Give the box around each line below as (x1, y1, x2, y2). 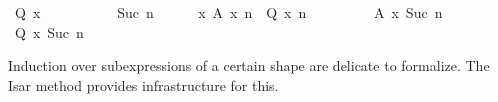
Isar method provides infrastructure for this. (8, 74, 279, 95)
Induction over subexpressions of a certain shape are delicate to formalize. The (8, 55, 490, 76)
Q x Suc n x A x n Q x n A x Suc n (14, 2, 443, 22)
